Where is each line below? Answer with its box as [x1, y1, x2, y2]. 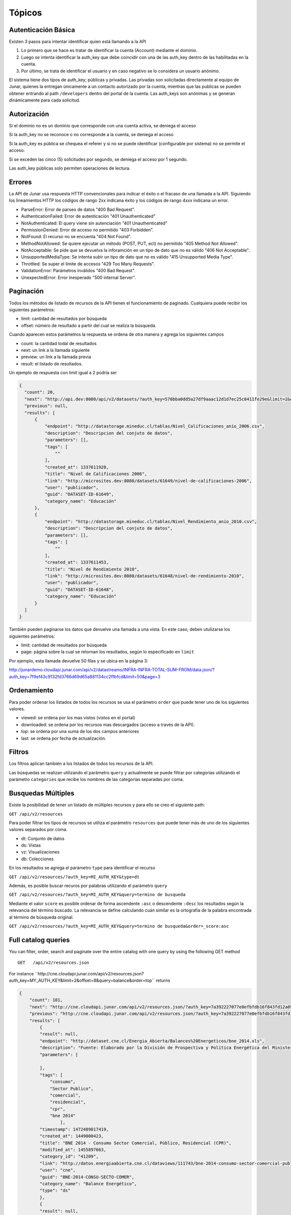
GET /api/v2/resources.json [17, 960, 90, 966]
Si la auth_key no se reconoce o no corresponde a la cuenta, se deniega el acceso [9, 132, 174, 138]
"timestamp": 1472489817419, [39, 1127, 109, 1132]
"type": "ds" [39, 1188, 71, 1193]
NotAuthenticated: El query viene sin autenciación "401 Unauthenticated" [21, 220, 167, 226]
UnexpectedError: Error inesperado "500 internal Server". [21, 275, 136, 280]
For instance [9, 971, 34, 976]
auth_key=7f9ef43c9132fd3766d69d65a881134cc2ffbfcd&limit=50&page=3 [9, 674, 161, 679]
